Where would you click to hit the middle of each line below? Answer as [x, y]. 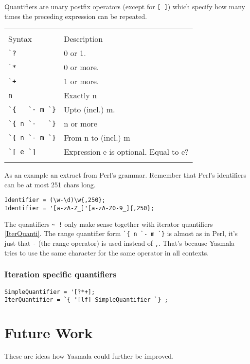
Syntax [20, 39]
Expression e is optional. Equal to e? [126, 152]
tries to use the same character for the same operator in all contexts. [107, 252]
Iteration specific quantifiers [61, 274]
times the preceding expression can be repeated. [76, 16]
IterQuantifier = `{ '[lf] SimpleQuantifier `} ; [86, 300]
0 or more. [81, 67]
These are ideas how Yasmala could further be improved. [89, 355]
